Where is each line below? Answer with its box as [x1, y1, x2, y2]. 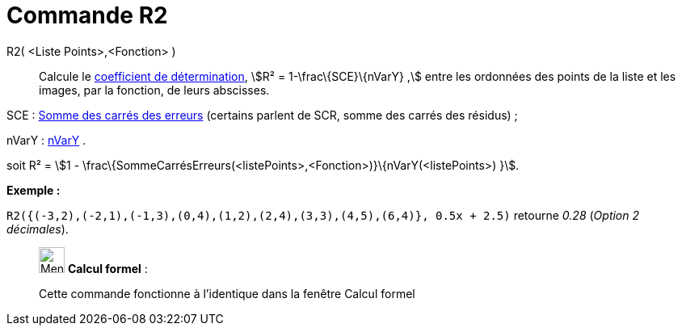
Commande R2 [6, 2, 168, 29]
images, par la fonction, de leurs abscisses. [39, 82, 270, 97]
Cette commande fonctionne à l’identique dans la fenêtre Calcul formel [39, 286, 415, 300]
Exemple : [6, 183, 61, 197]
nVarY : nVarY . [6, 132, 86, 147]
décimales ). [6, 221, 69, 236]
